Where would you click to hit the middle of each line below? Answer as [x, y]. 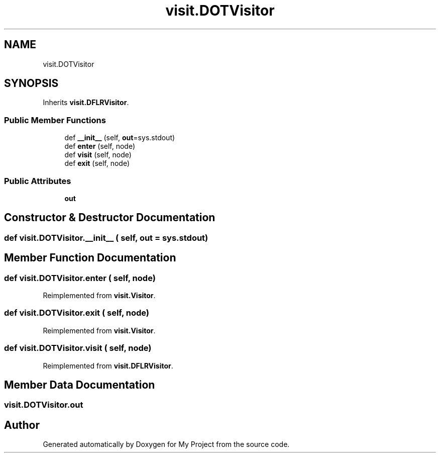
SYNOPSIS [31, 83]
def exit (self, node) [97, 163]
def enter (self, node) [100, 146]
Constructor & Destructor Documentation [110, 218]
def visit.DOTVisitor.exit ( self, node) [77, 313]
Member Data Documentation [80, 385]
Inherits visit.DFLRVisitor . [86, 103]
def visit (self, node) [98, 155]
